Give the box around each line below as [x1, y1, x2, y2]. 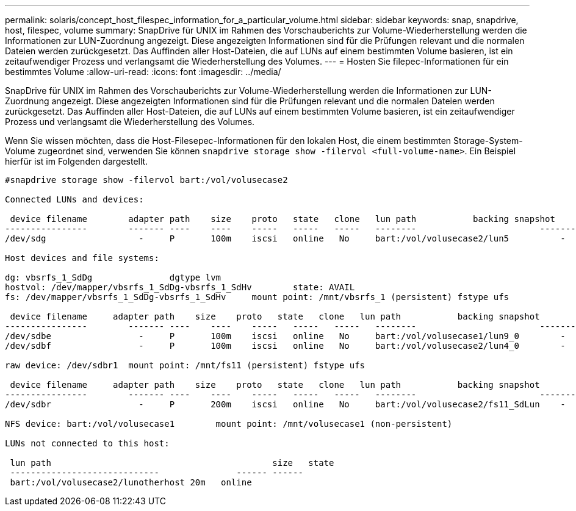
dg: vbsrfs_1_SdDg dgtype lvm [5, 273, 221, 282]
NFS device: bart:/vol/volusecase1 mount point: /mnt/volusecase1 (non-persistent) [5, 419, 453, 429]
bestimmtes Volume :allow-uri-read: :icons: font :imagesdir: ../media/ [5, 66, 281, 77]
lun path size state [10, 458, 334, 468]
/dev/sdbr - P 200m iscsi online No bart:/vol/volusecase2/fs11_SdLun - [5, 399, 566, 409]
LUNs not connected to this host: [5, 438, 170, 448]
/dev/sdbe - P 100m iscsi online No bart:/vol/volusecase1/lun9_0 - [5, 331, 566, 341]
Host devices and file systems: [5, 253, 159, 263]
